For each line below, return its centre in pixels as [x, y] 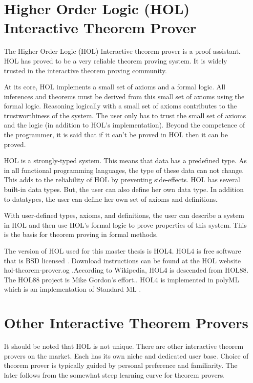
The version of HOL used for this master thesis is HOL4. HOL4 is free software [123, 251]
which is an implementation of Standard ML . [73, 289]
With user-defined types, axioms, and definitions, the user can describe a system [124, 215]
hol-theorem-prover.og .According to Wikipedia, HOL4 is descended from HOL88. [126, 270]
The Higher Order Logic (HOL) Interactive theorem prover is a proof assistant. [122, 51]
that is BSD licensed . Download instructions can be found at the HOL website [122, 260]
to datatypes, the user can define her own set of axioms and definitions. [111, 199]
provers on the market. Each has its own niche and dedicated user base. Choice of [126, 355]
